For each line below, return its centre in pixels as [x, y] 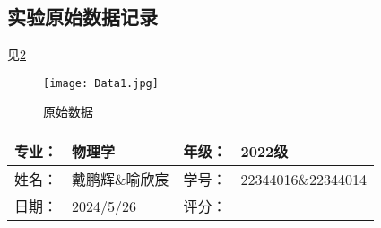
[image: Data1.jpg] [101, 83]
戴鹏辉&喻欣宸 [121, 180]
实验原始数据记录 [82, 17]
